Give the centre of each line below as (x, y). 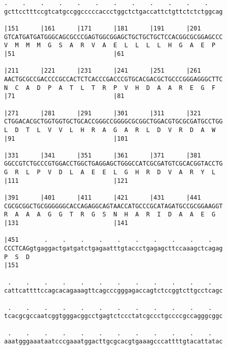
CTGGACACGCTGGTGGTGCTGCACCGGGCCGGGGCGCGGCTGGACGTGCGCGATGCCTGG (113, 122)
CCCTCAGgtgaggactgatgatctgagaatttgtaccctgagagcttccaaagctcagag (113, 249)
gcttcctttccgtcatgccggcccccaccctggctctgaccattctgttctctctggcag (113, 11)
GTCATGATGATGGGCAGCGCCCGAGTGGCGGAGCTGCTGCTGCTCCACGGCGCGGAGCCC (113, 37)
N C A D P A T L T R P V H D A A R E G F (110, 88)
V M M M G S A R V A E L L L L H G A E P (110, 45)
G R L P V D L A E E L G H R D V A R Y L (110, 172)
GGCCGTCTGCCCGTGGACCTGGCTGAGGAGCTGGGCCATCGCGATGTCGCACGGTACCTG (113, 164)
